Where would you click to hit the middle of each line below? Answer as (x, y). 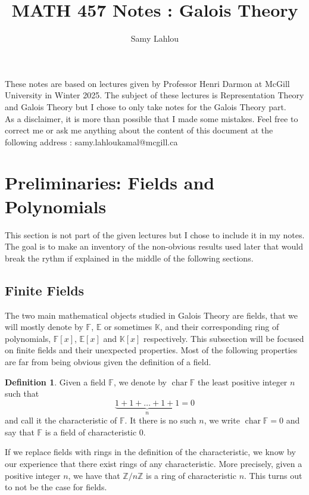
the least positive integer (243, 382)
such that (22, 393)
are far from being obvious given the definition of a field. (108, 361)
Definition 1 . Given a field (55, 382)
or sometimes (128, 327)
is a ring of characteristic (191, 475)
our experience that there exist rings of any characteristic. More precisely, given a (154, 463)
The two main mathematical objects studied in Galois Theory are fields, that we (152, 315)
